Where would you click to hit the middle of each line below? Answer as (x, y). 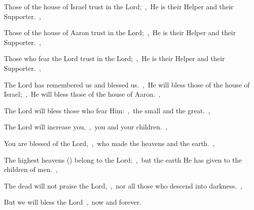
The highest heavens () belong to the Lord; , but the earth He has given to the (123, 159)
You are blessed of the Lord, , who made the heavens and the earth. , (109, 143)
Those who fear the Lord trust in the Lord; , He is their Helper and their (115, 58)
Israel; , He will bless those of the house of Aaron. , (82, 94)
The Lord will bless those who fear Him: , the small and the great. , (107, 110)
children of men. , (31, 169)
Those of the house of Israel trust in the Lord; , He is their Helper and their (119, 6)
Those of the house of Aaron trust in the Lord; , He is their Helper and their (120, 32)
